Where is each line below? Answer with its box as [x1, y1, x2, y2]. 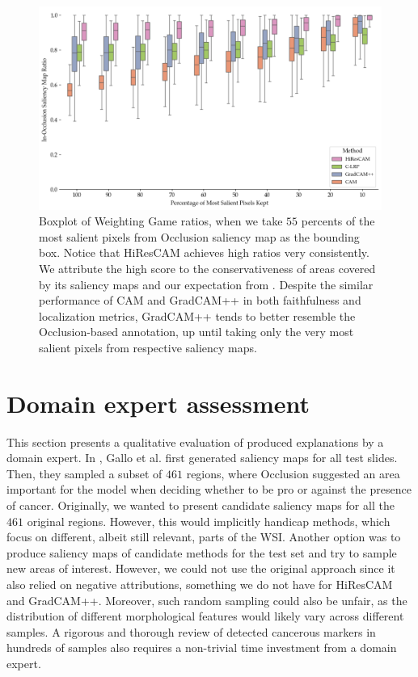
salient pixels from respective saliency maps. [39, 338, 257, 355]
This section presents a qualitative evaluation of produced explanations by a [6, 433, 384, 450]
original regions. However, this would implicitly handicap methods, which [27, 512, 391, 529]
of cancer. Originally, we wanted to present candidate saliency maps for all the [6, 497, 395, 514]
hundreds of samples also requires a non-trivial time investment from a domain [6, 639, 397, 656]
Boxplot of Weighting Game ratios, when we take [39, 212, 283, 229]
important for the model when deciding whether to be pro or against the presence [6, 481, 412, 498]
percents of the [301, 212, 375, 229]
